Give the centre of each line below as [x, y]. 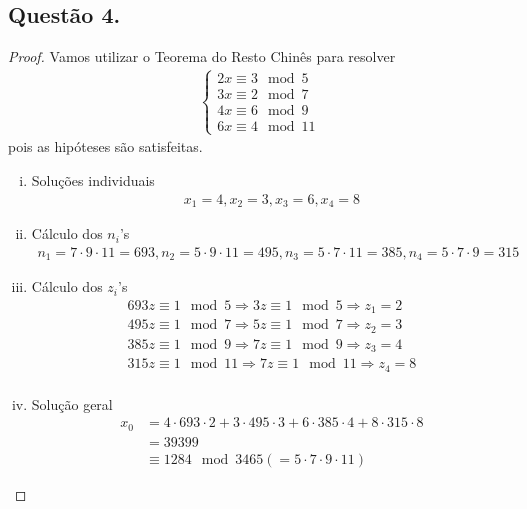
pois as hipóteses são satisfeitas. [105, 146]
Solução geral [72, 403]
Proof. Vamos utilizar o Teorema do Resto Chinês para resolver [202, 56]
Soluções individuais [93, 180]
